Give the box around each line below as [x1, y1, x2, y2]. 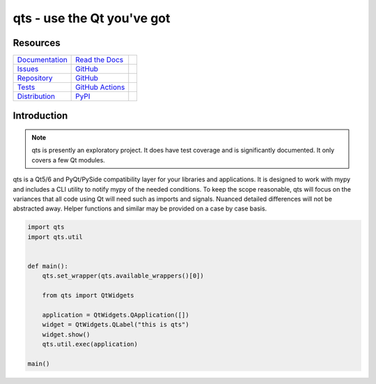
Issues [17, 64, 39, 74]
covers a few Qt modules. [31, 155, 106, 164]
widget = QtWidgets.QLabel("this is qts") [42, 321, 189, 329]
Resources [13, 37, 61, 49]
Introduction [13, 110, 68, 122]
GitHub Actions [75, 82, 125, 92]
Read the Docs [75, 55, 124, 65]
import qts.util [27, 233, 84, 240]
